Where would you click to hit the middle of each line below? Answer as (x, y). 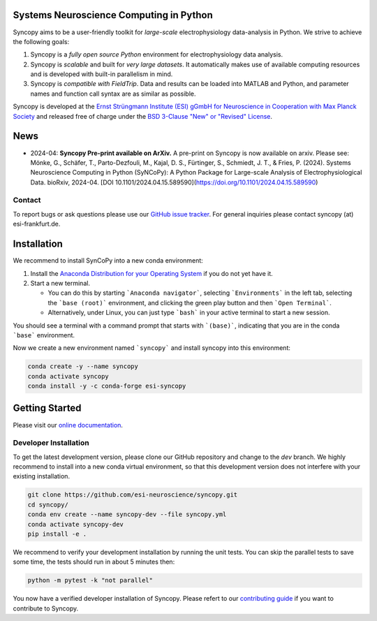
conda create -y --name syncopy (83, 366)
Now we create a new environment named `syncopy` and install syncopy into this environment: (152, 348)
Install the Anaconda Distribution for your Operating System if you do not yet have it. (152, 273)
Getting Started (47, 408)
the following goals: (41, 41)
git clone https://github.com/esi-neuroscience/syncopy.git (133, 495)
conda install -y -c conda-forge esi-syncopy (107, 386)
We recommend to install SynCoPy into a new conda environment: (108, 261)
